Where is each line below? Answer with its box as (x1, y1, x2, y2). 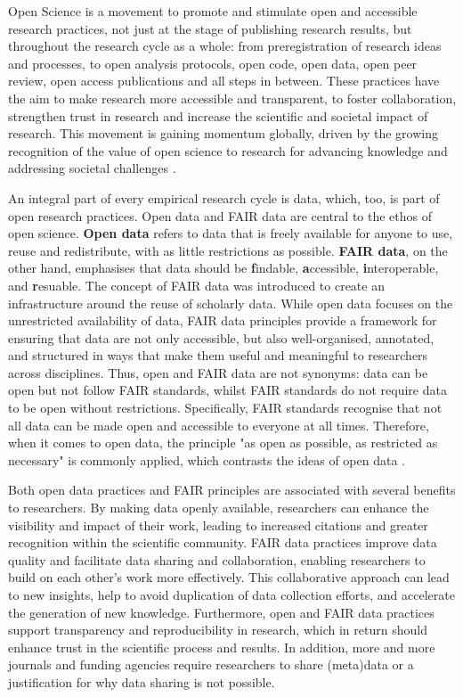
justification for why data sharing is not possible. (8, 672, 275, 691)
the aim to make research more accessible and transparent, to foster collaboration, (8, 88, 457, 107)
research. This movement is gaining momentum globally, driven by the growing (8, 124, 438, 143)
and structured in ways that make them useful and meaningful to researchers (8, 346, 428, 365)
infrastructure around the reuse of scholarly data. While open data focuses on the (8, 293, 453, 312)
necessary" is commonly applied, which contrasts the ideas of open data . (8, 450, 405, 469)
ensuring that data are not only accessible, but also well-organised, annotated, (8, 328, 435, 347)
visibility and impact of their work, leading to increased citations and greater (8, 515, 428, 534)
